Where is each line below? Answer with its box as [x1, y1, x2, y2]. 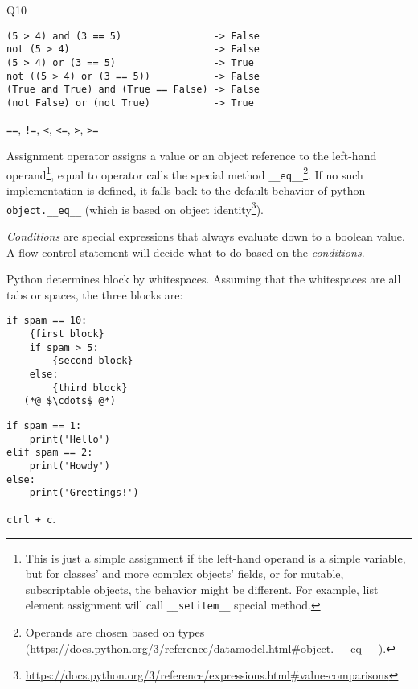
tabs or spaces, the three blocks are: [6, 286, 183, 303]
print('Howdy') [29, 460, 110, 472]
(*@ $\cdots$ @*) [23, 395, 117, 407]
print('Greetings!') [29, 487, 139, 499]
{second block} [52, 355, 133, 367]
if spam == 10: [6, 315, 88, 327]
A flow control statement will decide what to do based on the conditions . [6, 243, 365, 260]
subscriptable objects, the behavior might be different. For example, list [25, 580, 379, 597]
